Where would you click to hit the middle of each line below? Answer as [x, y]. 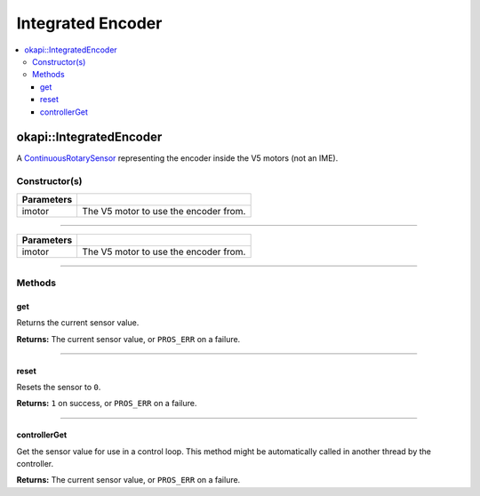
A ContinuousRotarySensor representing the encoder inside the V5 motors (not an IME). [177, 158]
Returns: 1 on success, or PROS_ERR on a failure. [107, 404]
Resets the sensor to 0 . [59, 387]
